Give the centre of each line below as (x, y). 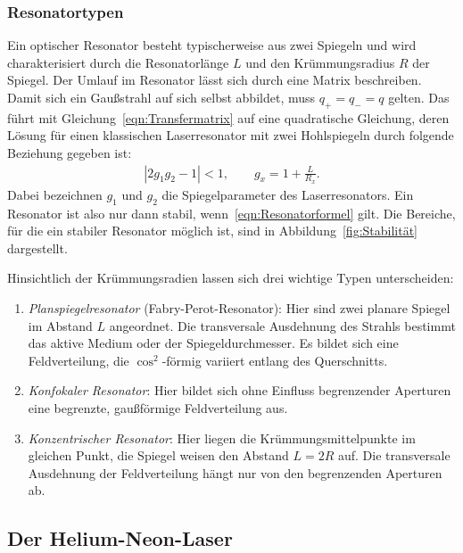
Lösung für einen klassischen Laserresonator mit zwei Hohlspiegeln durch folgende (231, 135)
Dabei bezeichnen (55, 194)
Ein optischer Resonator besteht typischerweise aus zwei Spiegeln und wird (212, 45)
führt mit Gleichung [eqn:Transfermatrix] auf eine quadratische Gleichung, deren (228, 117)
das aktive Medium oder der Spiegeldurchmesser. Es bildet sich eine (213, 343)
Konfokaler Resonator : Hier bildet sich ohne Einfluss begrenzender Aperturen (240, 390)
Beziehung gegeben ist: (70, 152)
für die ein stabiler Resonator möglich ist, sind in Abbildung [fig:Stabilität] (212, 231)
